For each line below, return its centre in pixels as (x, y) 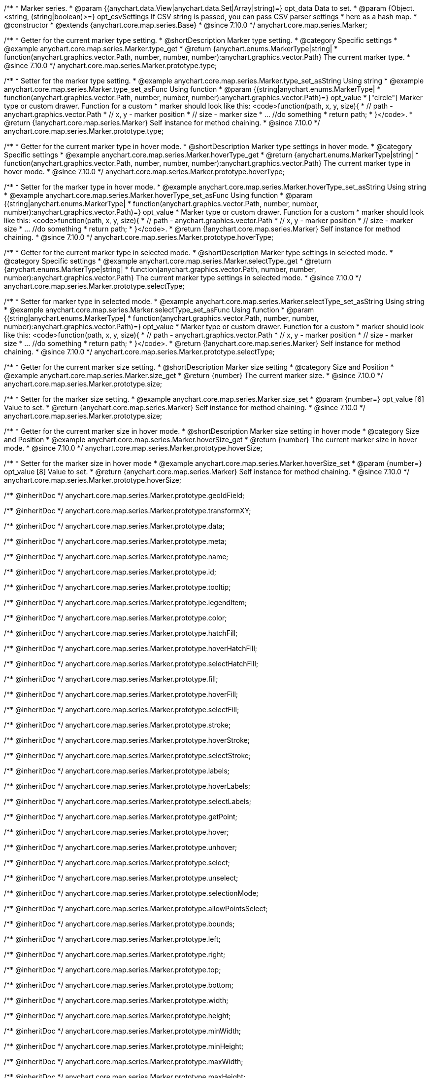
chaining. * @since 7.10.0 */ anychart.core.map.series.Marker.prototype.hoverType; (139, 237)
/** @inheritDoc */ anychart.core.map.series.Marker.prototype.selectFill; (122, 710)
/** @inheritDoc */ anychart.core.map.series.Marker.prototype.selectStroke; (128, 755)
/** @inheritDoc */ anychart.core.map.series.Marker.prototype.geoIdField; (124, 495)
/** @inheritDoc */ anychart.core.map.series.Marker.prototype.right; (115, 954)
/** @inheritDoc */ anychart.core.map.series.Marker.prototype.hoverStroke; (127, 740)
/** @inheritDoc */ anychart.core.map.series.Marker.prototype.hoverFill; (121, 694)
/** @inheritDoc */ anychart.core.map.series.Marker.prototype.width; (116, 1000)
